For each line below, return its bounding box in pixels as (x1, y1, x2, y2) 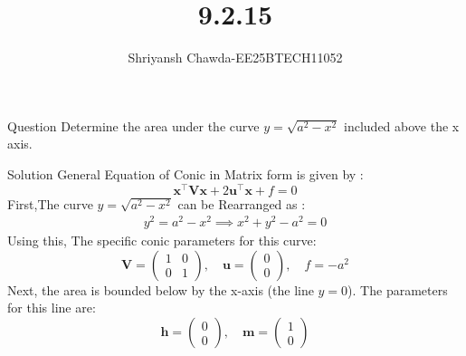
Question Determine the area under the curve (7, 116, 260, 135)
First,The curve (7, 194, 93, 213)
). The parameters (347, 280, 448, 299)
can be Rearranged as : (177, 194, 306, 213)
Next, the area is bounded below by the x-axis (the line (7, 280, 314, 299)
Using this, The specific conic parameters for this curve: (7, 231, 317, 250)
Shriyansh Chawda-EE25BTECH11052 (128, 48, 343, 67)
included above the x (344, 116, 460, 135)
